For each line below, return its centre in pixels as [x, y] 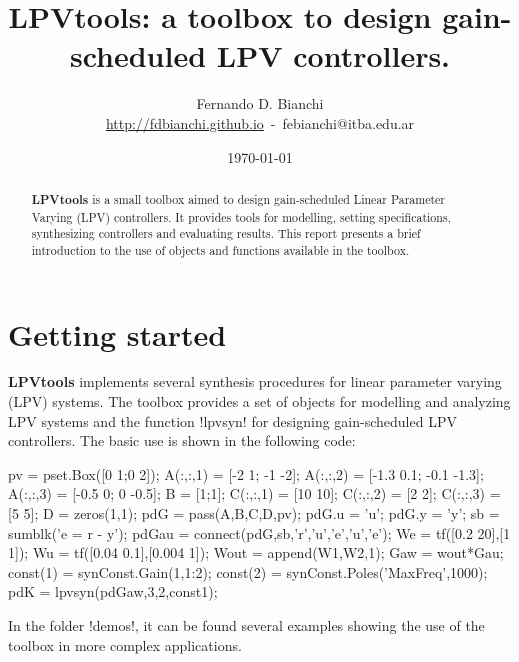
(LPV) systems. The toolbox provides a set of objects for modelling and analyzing [259, 401]
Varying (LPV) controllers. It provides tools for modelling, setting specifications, [241, 216]
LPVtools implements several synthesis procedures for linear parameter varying [255, 381]
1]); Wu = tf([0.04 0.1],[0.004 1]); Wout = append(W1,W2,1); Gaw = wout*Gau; [256, 552]
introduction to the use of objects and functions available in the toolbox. [220, 249]
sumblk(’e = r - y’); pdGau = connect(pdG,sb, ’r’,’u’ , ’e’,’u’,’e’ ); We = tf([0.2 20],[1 [259, 532]
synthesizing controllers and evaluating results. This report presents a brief [226, 233]
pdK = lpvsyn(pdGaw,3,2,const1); [113, 591]
